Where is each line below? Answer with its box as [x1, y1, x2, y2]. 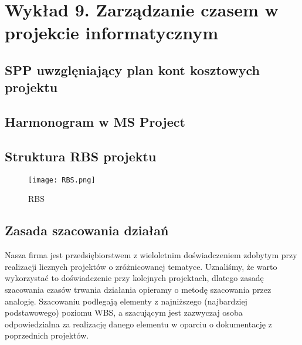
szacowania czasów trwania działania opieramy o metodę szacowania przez [5, 283, 272, 295]
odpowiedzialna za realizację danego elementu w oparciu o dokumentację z [5, 317, 272, 330]
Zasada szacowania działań [5, 221, 169, 239]
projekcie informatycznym [5, 21, 219, 45]
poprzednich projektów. [5, 329, 89, 341]
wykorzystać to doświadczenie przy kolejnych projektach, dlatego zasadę [5, 272, 264, 284]
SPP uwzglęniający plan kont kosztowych [5, 60, 260, 79]
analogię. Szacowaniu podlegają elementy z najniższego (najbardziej [5, 295, 247, 307]
